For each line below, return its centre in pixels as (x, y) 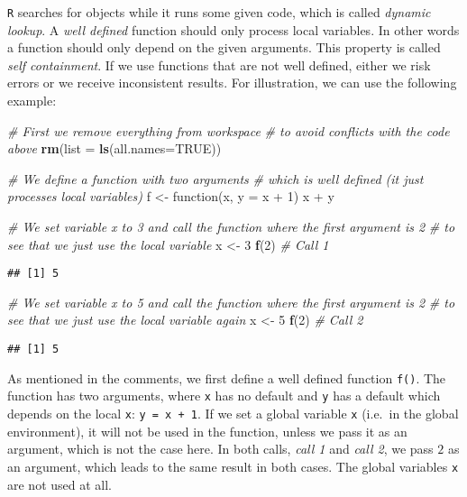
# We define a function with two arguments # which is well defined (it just (215, 178)
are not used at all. (60, 484)
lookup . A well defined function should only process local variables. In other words (233, 29)
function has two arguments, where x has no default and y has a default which (224, 396)
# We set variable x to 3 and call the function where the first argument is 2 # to (231, 226)
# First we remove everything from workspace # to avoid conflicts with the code (229, 130)
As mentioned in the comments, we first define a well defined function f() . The (227, 377)
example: (32, 101)
